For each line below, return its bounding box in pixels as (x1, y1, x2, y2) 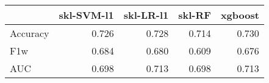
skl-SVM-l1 (59, 8, 114, 22)
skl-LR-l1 (123, 8, 169, 22)
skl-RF (178, 8, 211, 22)
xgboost (220, 8, 259, 22)
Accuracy (10, 26, 49, 40)
